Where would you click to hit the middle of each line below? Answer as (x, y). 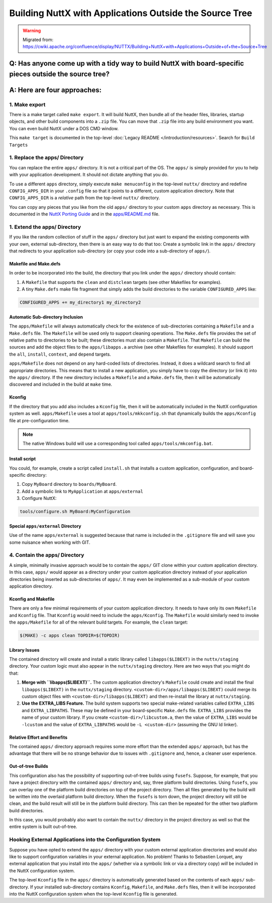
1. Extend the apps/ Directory (45, 227)
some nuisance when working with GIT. (50, 542)
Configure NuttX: (39, 498)
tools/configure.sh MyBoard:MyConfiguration (75, 512)
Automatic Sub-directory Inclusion (46, 317)
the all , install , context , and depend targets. (60, 354)
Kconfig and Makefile (32, 599)
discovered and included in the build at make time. (61, 384)
